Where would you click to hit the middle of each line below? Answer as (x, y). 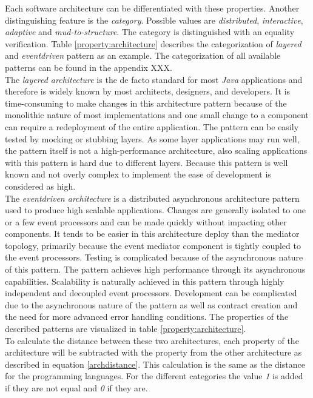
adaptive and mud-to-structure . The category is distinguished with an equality (150, 32)
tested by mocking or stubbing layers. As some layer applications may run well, (152, 138)
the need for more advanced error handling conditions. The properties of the (147, 317)
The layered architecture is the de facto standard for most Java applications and (154, 79)
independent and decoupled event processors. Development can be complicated (151, 293)
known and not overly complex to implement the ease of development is (138, 174)
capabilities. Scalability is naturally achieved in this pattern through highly (145, 281)
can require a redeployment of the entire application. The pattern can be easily (152, 126)
